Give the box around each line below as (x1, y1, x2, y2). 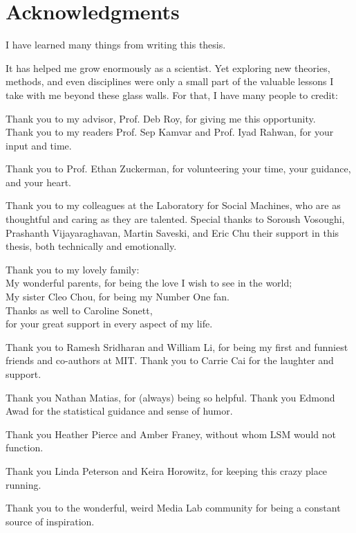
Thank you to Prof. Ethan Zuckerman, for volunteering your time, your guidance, (6, 161, 351, 176)
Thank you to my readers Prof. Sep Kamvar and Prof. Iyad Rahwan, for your (6, 125, 334, 139)
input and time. (6, 138, 72, 152)
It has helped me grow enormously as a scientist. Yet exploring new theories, (6, 60, 330, 75)
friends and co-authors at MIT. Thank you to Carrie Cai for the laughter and (6, 353, 334, 368)
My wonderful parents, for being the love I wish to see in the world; (6, 275, 292, 290)
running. (6, 477, 41, 491)
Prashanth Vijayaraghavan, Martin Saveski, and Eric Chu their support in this (6, 225, 339, 240)
